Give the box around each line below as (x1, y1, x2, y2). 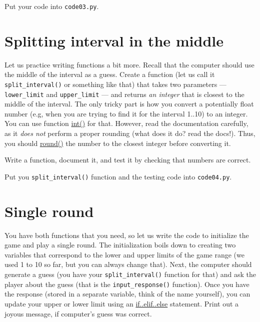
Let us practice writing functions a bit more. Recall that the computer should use (4, 59, 254, 69)
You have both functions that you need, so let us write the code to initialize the (4, 229, 249, 240)
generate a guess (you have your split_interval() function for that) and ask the (4, 269, 256, 279)
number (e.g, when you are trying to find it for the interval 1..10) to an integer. (4, 108, 248, 118)
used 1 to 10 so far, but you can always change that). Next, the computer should (4, 259, 252, 269)
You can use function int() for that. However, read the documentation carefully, (4, 118, 248, 128)
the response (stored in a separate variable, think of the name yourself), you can (4, 288, 250, 299)
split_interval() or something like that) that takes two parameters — (4, 78, 226, 89)
